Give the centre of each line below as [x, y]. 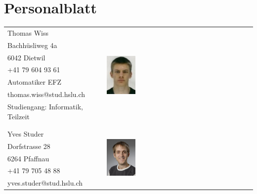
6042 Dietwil [26, 57]
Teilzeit [19, 116]
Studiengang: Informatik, [45, 106]
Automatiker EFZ [34, 82]
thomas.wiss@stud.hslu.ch [46, 94]
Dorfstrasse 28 [29, 146]
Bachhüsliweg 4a [32, 45]
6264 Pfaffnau [28, 158]
